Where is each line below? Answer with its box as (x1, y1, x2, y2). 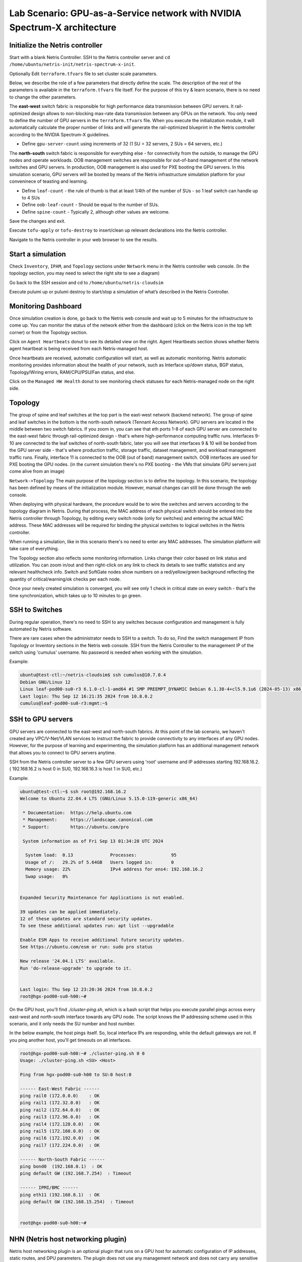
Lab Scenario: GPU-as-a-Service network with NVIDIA (9, 8, 242, 19)
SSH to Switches (9, 606, 62, 614)
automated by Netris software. (9, 626, 72, 632)
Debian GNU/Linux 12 (20, 679, 70, 685)
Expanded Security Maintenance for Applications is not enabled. (20, 895, 185, 901)
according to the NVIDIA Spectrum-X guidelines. (9, 131, 110, 137)
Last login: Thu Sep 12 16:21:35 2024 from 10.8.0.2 (20, 693, 153, 699)
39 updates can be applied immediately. (20, 909, 121, 915)
